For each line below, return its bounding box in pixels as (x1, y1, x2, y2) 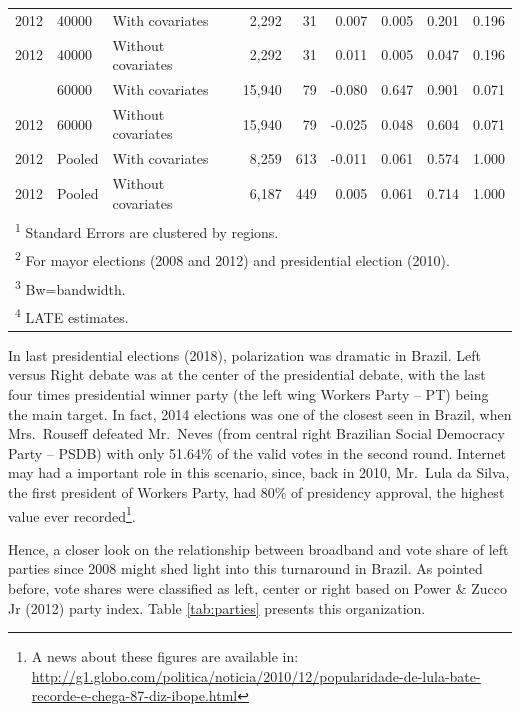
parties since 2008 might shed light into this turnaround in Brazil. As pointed (8, 558, 483, 579)
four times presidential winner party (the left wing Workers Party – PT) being (8, 384, 489, 405)
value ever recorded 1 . (8, 502, 136, 526)
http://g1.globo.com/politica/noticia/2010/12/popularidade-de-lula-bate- (31, 665, 481, 686)
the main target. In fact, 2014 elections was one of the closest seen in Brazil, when (8, 403, 512, 424)
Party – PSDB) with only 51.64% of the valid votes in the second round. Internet (8, 442, 507, 463)
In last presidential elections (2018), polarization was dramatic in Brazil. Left (8, 344, 481, 365)
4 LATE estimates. (15, 304, 129, 327)
